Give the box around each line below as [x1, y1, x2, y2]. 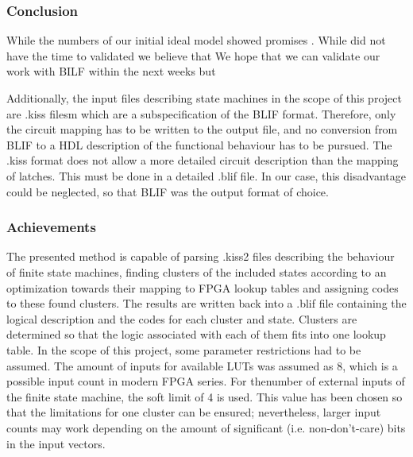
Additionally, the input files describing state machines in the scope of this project [6, 90, 402, 106]
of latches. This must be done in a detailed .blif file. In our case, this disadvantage [6, 167, 406, 184]
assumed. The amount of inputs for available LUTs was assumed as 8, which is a [6, 357, 398, 374]
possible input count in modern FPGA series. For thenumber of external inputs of [6, 373, 405, 389]
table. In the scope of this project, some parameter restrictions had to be [6, 341, 361, 358]
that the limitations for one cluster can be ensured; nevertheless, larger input [6, 404, 381, 420]
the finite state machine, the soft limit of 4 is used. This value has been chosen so [6, 388, 403, 405]
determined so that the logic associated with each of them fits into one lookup [6, 326, 386, 343]
